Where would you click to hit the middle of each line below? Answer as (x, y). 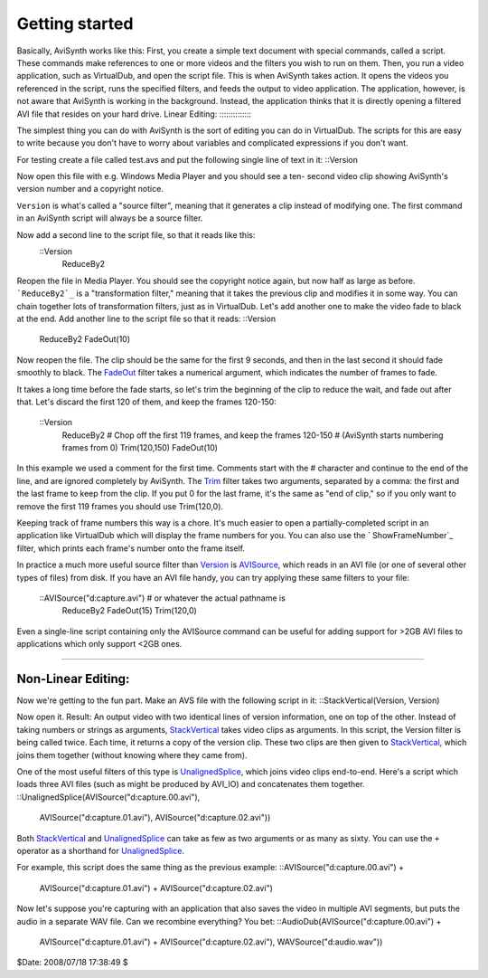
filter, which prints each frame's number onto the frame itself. (131, 548)
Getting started (75, 24)
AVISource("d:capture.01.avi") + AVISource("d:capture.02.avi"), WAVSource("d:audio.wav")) (211, 942)
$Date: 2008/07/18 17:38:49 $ (72, 963)
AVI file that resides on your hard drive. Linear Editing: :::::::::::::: (134, 114)
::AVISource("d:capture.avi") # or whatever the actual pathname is (163, 598)
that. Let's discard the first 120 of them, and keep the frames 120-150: (147, 402)
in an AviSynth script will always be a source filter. (110, 218)
